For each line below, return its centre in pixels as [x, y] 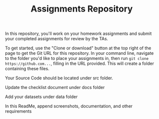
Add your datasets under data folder [41, 97]
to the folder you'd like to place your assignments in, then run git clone [77, 59]
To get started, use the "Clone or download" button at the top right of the [78, 48]
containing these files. [27, 69]
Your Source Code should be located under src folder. [59, 78]
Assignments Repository [82, 9]
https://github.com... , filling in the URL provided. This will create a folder [79, 63]
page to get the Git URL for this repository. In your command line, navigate [79, 53]
